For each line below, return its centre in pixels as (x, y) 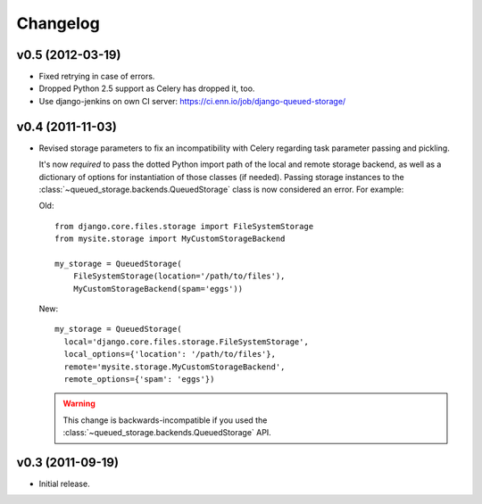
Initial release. (64, 484)
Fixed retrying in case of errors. (97, 77)
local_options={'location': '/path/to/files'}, (170, 354)
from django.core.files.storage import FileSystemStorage (184, 226)
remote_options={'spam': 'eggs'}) (139, 379)
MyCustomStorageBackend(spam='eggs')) (158, 289)
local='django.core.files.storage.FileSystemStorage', (187, 342)
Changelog (58, 23)
